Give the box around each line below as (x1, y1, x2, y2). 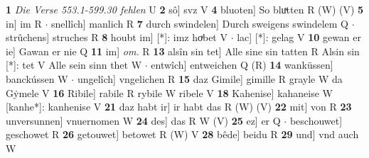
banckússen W (6, 71, 68, 86)
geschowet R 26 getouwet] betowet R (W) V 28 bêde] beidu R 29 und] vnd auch (6, 127, 359, 142)
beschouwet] (289, 113, 343, 128)
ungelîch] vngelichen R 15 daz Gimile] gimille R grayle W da (77, 71, 343, 86)
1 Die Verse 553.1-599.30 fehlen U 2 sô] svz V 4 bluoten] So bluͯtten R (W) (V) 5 (6, 2, 364, 16)
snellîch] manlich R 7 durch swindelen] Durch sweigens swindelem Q (50, 16, 348, 30)
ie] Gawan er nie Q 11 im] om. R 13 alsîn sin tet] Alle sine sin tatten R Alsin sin (6, 43, 360, 58)
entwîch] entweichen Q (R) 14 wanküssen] (151, 57, 333, 72)
